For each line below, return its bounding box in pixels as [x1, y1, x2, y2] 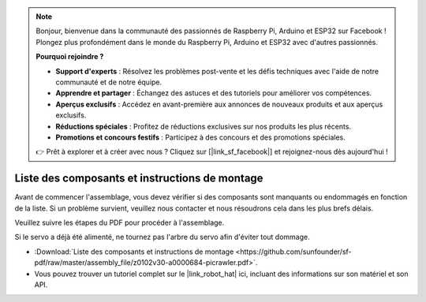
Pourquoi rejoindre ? [35, 52, 104, 62]
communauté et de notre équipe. [55, 77, 163, 87]
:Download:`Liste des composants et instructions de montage [34, 247, 234, 256]
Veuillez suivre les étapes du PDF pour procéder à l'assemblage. [14, 218, 225, 227]
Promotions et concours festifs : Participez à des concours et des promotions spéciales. [55, 132, 346, 142]
